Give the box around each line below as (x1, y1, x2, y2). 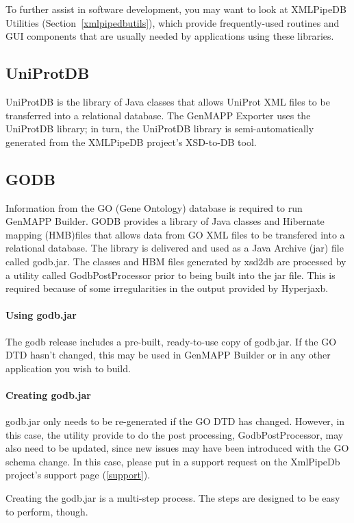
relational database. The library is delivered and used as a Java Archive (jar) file (5, 241, 344, 255)
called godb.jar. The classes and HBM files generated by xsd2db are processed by (5, 254, 346, 268)
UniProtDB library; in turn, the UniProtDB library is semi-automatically (5, 121, 314, 136)
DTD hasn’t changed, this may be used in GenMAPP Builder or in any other (5, 348, 331, 362)
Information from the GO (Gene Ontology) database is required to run (5, 200, 303, 215)
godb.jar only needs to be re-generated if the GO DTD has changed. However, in (5, 414, 345, 428)
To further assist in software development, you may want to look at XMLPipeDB (5, 2, 346, 16)
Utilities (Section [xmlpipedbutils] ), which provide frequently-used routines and (5, 15, 340, 29)
